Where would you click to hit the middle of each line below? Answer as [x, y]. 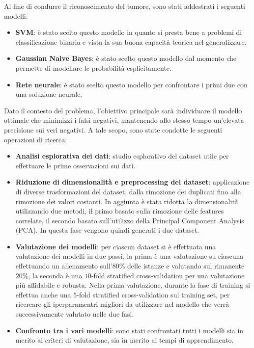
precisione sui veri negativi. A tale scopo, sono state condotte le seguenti [113, 129]
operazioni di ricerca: [36, 139]
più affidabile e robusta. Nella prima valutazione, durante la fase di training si [133, 285]
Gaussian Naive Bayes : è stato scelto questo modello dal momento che [126, 58]
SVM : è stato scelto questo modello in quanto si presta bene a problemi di [129, 32]
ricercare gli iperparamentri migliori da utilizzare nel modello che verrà [122, 304]
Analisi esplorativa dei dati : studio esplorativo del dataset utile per [122, 156]
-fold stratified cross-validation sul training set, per [153, 294]
